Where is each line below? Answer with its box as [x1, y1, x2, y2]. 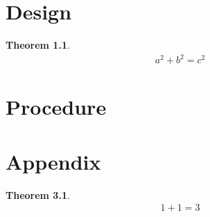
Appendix [6, 147, 101, 175]
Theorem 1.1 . [6, 38, 70, 52]
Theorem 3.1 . [6, 187, 70, 202]
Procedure [6, 93, 107, 121]
